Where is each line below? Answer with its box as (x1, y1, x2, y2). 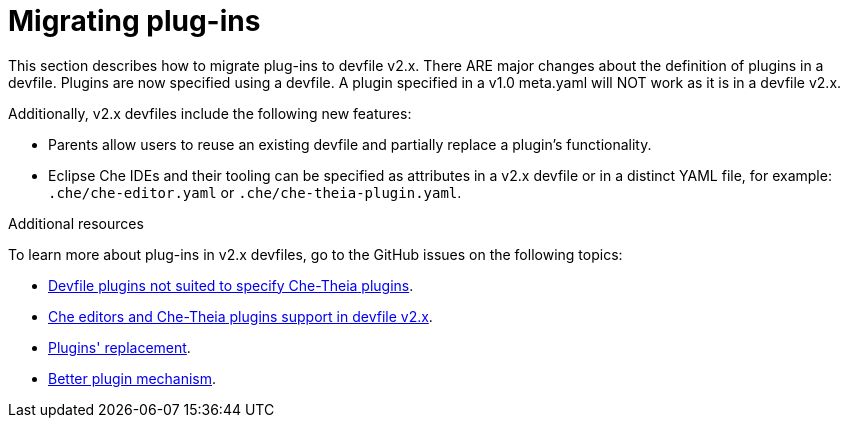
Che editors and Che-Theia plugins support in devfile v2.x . (48, 307, 433, 325)
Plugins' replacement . (48, 338, 191, 356)
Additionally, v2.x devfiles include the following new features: (8, 104, 412, 122)
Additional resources (8, 214, 144, 232)
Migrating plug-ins (8, 4, 261, 38)
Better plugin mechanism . (48, 369, 217, 387)
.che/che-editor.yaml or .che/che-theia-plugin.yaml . (48, 183, 462, 201)
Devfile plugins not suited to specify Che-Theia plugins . (48, 276, 414, 294)
